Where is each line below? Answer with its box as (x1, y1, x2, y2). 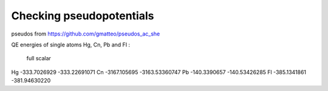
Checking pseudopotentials (11, 9, 154, 22)
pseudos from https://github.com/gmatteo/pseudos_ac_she (11, 30, 160, 37)
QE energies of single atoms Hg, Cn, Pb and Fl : (11, 41, 131, 48)
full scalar (26, 55, 52, 62)
